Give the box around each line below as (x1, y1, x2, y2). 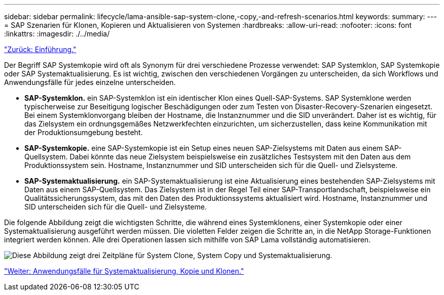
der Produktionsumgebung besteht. (24, 128, 143, 137)
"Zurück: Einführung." (4, 45, 77, 54)
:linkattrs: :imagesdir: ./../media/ (4, 29, 110, 38)
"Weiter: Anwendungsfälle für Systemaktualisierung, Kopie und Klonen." (4, 267, 244, 275)
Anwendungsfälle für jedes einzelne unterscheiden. (4, 78, 176, 87)
